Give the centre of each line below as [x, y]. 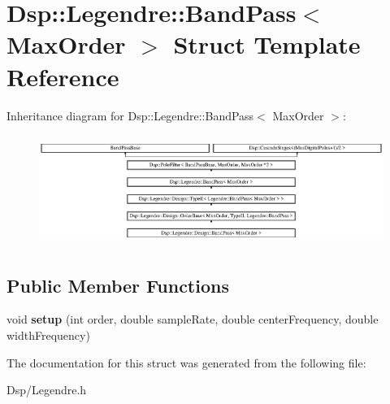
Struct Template [267, 44]
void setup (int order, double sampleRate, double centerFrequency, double [193, 319]
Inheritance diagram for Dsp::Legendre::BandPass [130, 115]
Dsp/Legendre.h [47, 390]
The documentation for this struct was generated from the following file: [186, 362]
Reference [63, 76]
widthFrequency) [48, 335]
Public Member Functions [118, 285]
